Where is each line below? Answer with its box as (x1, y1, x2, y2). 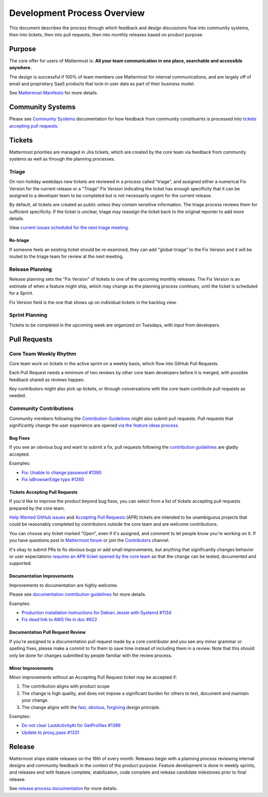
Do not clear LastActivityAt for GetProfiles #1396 (21, 722, 121, 728)
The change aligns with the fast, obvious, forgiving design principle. (21, 704, 161, 710)
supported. (9, 560, 32, 566)
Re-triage (9, 238, 29, 243)
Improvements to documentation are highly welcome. (9, 582, 119, 588)
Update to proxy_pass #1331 (21, 729, 79, 735)
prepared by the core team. (9, 505, 66, 511)
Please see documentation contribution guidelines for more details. (9, 591, 146, 597)
